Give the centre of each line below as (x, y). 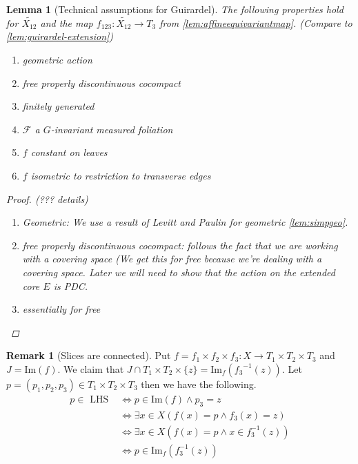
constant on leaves (69, 152)
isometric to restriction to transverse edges (121, 175)
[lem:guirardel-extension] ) (60, 36)
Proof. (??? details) (47, 199)
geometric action (57, 59)
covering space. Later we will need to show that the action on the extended (179, 272)
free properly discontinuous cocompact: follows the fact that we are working (180, 245)
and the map (67, 22)
